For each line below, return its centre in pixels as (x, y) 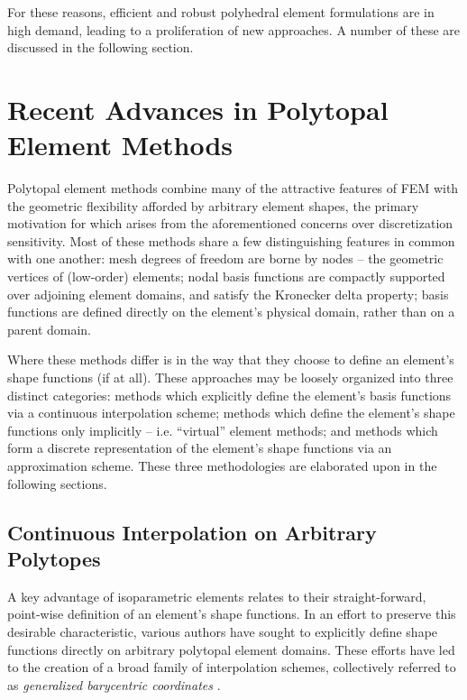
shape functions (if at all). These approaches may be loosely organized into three (230, 378)
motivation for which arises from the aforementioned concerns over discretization (230, 223)
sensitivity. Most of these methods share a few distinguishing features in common (231, 240)
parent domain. (50, 329)
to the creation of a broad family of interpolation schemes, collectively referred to (232, 667)
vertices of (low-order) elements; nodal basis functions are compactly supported (226, 276)
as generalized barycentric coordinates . (114, 684)
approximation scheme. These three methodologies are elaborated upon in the (222, 465)
